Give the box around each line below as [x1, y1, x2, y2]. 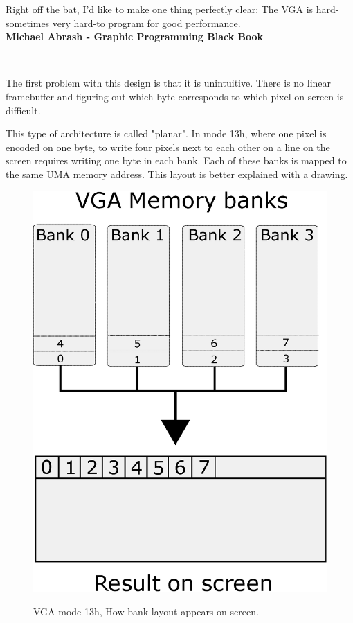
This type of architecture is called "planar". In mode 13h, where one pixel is [6, 126, 327, 141]
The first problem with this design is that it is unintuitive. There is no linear [6, 76, 332, 90]
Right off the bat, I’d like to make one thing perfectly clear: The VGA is [6, 2, 314, 16]
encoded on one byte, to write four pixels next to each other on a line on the [6, 139, 330, 154]
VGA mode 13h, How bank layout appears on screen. [33, 604, 259, 619]
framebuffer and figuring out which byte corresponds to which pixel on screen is [6, 89, 344, 103]
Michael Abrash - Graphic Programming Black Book [6, 29, 264, 44]
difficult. [6, 103, 41, 117]
